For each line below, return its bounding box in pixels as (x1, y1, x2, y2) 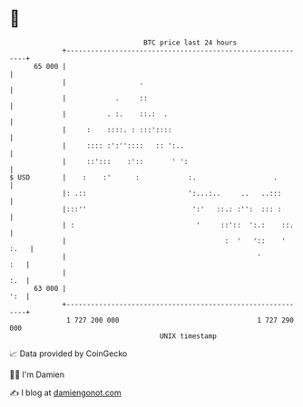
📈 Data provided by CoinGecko (9, 348, 128, 359)
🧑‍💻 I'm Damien (9, 369, 65, 380)
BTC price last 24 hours (143, 38, 238, 47)
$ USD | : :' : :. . (9, 172, 279, 182)
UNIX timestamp (159, 331, 218, 341)
